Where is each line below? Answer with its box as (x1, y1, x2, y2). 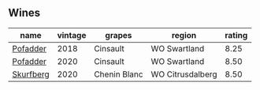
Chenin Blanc (94, 69, 143, 80)
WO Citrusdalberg (150, 69, 218, 80)
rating (225, 29, 248, 40)
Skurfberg (12, 69, 50, 80)
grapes (105, 29, 132, 40)
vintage (57, 29, 87, 40)
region (171, 29, 197, 40)
